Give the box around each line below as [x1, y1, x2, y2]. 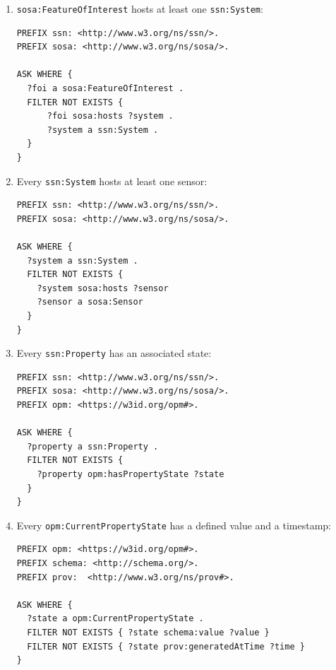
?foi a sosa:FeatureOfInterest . [27, 83, 184, 94]
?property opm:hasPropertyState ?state [37, 469, 224, 479]
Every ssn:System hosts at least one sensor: [16, 173, 208, 188]
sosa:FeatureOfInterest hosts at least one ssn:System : [16, 1, 263, 16]
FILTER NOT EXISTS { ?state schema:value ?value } [27, 628, 270, 637]
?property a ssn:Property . [27, 441, 159, 452]
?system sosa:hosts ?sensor [37, 283, 169, 293]
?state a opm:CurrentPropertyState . [27, 613, 204, 624]
